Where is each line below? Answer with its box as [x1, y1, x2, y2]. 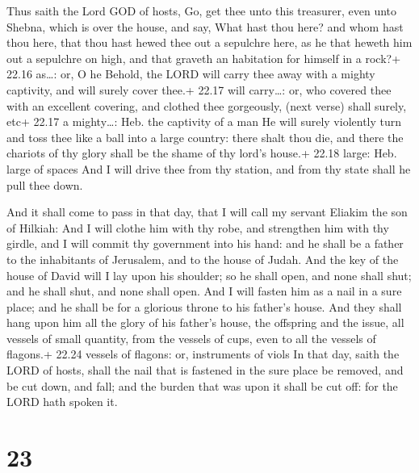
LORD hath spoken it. [6, 393, 118, 410]
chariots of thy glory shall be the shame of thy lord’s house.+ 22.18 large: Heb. [6, 144, 397, 161]
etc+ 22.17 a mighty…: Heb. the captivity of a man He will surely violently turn [6, 113, 402, 130]
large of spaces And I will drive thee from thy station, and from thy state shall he [6, 160, 411, 177]
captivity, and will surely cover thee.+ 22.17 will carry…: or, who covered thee [6, 81, 392, 98]
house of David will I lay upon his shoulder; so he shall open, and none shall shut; [6, 266, 412, 283]
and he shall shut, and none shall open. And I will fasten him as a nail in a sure [6, 283, 402, 299]
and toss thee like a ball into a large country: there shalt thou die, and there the [6, 128, 404, 145]
